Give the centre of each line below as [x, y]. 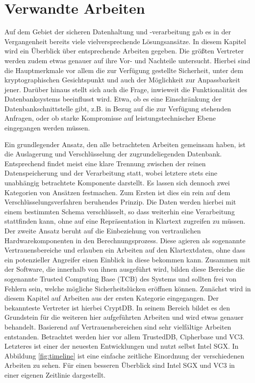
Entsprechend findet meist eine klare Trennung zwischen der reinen [105, 163]
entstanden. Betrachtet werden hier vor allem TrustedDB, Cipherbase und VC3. [125, 336]
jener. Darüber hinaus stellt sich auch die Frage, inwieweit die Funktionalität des [126, 89]
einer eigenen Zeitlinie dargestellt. [55, 374]
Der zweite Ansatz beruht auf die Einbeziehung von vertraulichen [103, 230]
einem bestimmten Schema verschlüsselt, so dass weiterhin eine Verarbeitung [120, 211]
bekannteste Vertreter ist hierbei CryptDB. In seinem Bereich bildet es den [117, 307]
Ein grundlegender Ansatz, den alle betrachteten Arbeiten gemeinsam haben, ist [125, 144]
